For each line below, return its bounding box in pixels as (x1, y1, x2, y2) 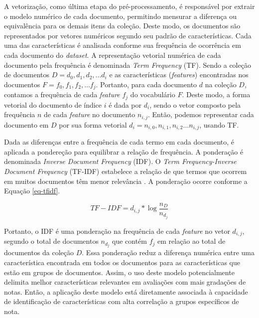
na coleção (205, 79, 237, 89)
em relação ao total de (157, 236, 226, 246)
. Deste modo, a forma (182, 89, 251, 100)
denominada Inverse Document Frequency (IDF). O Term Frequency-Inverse (4, 156, 237, 166)
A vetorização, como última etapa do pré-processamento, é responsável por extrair (4, 1, 255, 11)
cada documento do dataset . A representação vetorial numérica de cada (4, 49, 221, 60)
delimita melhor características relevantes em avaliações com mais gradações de (4, 277, 246, 287)
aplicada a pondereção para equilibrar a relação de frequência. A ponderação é (4, 146, 244, 157)
